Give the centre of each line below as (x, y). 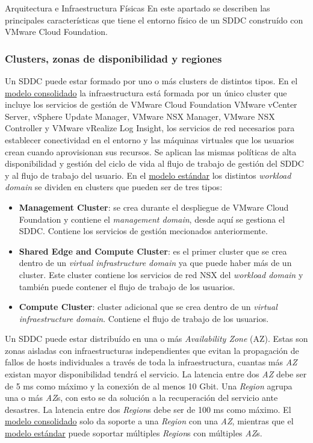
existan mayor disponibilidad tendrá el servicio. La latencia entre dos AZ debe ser (156, 374)
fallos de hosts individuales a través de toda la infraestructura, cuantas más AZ (151, 362)
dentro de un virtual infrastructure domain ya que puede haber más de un (155, 263)
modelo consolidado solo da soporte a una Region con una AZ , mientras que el (149, 421)
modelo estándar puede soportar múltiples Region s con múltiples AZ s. (134, 433)
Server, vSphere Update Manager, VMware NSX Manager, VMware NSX (140, 116)
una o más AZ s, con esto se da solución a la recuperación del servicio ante (141, 398)
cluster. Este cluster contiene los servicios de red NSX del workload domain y (161, 274)
